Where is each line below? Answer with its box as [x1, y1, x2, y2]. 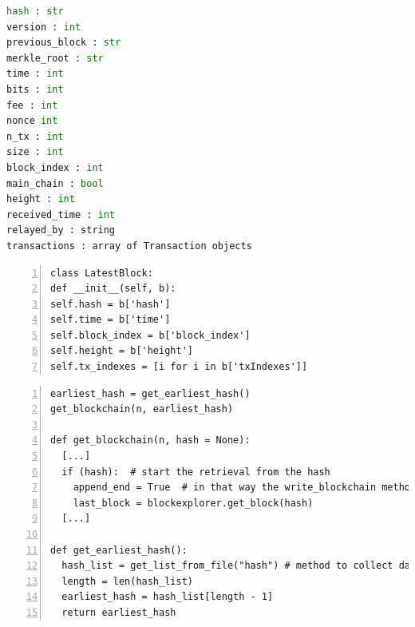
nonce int [6, 115, 58, 127]
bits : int [6, 83, 64, 95]
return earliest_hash [61, 606, 176, 618]
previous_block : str [6, 37, 121, 49]
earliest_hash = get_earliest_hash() [50, 387, 251, 399]
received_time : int [6, 208, 116, 220]
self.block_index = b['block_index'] [50, 329, 251, 341]
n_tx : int [6, 130, 64, 142]
